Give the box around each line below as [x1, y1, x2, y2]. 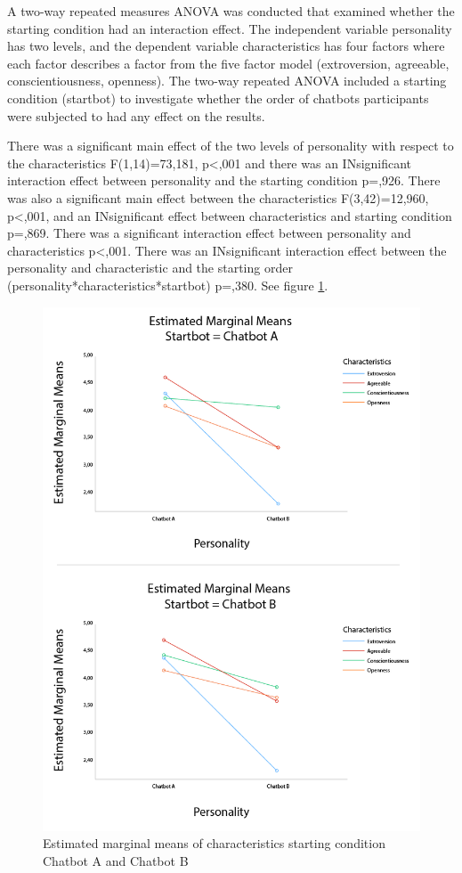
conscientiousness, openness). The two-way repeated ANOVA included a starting [7, 71, 447, 90]
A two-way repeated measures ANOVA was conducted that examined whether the [7, 2, 455, 20]
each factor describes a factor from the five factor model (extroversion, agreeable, [7, 53, 450, 72]
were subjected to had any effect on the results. [7, 106, 265, 125]
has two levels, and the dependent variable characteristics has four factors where [7, 37, 445, 55]
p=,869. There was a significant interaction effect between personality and [7, 224, 411, 242]
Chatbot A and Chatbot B [43, 852, 189, 869]
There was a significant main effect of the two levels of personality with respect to [7, 136, 454, 155]
